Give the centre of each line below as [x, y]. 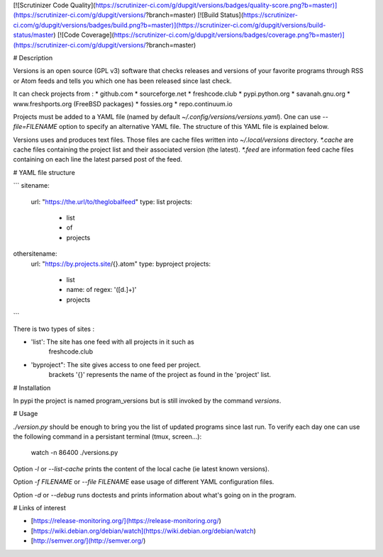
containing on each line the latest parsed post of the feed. [98, 159]
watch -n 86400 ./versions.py [74, 453]
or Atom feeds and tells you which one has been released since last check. [122, 81]
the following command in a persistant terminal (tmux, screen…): [107, 437]
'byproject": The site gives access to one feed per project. [116, 364]
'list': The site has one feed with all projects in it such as [112, 342]
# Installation [32, 388]
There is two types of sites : [54, 329]
